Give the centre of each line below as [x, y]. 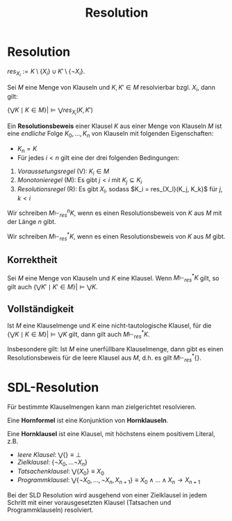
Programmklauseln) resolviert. [50, 510]
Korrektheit [32, 260]
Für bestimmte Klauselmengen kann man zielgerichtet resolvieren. [102, 407]
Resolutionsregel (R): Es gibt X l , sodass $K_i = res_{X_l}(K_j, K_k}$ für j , [120, 190]
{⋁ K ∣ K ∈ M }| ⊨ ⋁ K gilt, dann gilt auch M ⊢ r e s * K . [79, 334]
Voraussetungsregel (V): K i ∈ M [63, 172]
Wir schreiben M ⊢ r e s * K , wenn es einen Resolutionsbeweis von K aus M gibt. [116, 237]
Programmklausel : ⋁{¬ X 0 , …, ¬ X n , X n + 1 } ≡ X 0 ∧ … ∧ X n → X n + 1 [108, 481]
